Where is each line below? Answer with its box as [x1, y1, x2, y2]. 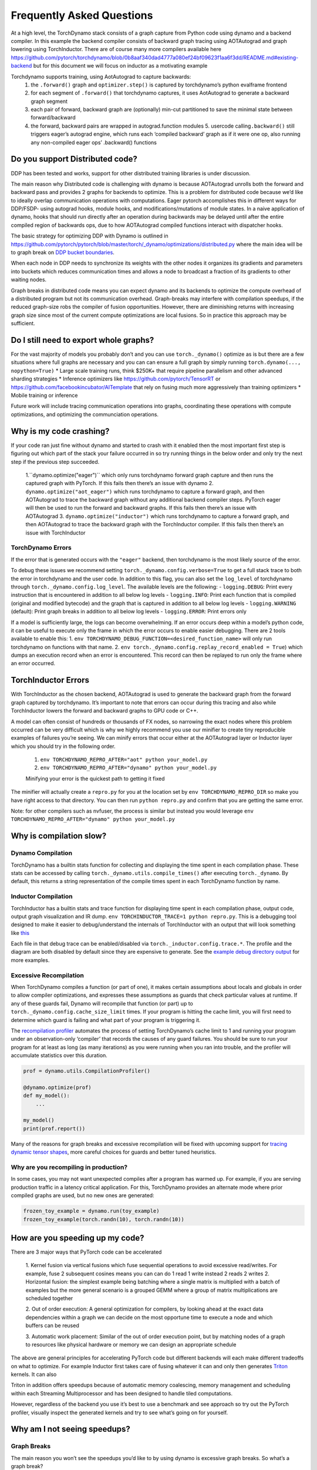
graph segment [31, 98, 68, 105]
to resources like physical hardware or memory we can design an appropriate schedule [25, 1341, 237, 1348]
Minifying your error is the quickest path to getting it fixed [25, 775, 165, 782]
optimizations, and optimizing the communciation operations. [11, 410, 158, 417]
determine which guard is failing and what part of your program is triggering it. [11, 1016, 201, 1023]
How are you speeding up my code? [11, 1232, 144, 1243]
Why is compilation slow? [11, 831, 107, 841]
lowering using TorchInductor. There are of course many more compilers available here [11, 46, 221, 53]
